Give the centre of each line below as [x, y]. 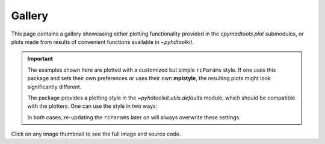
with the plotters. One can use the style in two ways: [92, 106]
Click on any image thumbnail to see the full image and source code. [96, 134]
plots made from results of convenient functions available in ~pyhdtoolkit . [102, 42]
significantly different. [54, 87]
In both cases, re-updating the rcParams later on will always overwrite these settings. [134, 117]
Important [40, 59]
